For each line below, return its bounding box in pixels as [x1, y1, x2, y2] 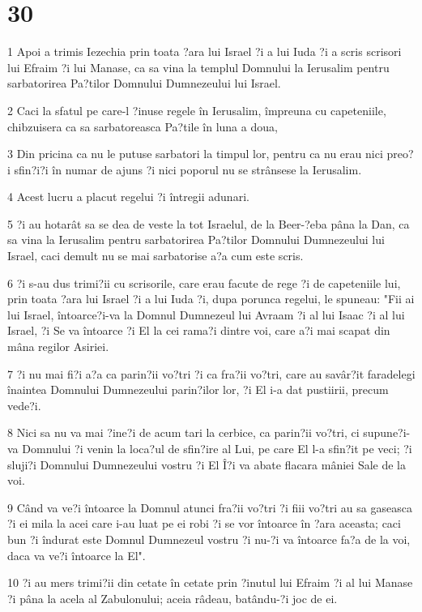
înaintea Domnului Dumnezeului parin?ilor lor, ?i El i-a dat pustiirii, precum [7, 381, 389, 398]
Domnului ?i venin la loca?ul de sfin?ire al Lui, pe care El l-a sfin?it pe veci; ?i [22, 440, 412, 456]
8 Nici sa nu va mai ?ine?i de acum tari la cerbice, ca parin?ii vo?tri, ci [7, 424, 360, 441]
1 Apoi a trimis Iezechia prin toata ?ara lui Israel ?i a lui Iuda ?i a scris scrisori [7, 43, 402, 60]
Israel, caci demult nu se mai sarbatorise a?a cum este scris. [7, 247, 304, 264]
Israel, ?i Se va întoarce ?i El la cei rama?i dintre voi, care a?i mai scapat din [7, 322, 390, 339]
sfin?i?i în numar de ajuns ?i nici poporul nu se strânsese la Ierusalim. [14, 160, 362, 178]
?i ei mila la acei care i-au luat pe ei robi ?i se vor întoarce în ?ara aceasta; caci [7, 515, 401, 532]
